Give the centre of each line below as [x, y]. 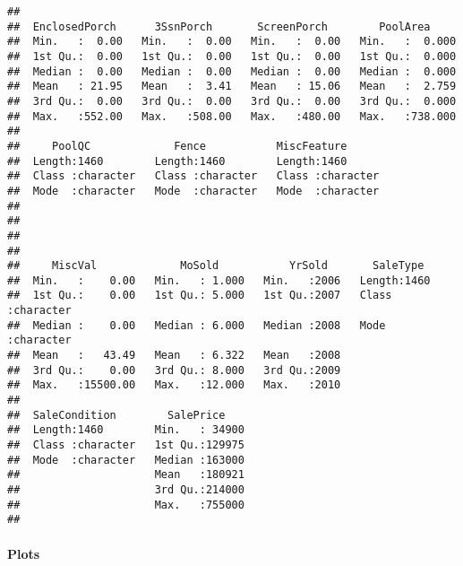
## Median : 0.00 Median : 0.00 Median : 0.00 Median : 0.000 [232, 71]
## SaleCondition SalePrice [116, 415]
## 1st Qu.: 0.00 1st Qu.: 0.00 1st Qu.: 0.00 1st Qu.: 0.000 [232, 56]
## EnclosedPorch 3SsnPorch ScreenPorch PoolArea [219, 26]
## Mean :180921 [126, 475]
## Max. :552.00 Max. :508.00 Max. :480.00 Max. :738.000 [232, 116]
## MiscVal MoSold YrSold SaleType [216, 266]
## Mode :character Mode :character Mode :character [193, 191]
